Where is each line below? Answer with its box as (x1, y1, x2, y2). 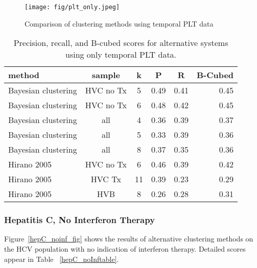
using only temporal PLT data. (65, 48, 177, 61)
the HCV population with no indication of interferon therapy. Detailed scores (4, 243, 246, 254)
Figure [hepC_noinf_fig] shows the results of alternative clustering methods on (4, 233, 253, 244)
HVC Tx (90, 173, 121, 185)
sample (91, 69, 120, 81)
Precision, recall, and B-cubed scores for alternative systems (13, 37, 228, 49)
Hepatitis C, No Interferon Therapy (4, 213, 155, 226)
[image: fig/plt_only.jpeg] (25, 4, 120, 11)
